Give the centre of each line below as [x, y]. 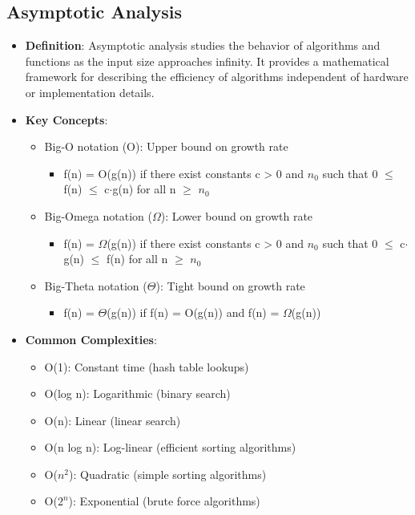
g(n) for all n [144, 189]
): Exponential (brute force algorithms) [164, 501]
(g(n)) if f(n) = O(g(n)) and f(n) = [193, 312]
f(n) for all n [137, 259]
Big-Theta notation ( [96, 285]
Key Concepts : [66, 119]
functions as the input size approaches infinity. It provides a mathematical [207, 61]
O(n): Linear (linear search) [113, 420]
